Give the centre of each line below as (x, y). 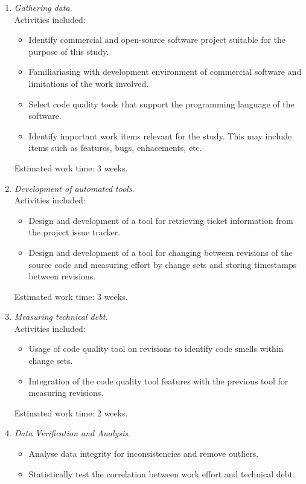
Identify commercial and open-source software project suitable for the (157, 40)
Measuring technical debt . (61, 317)
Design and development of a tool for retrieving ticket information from (161, 220)
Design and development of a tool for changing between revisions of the (161, 252)
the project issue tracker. (75, 232)
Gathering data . (43, 7)
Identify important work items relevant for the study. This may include (160, 135)
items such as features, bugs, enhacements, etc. (115, 148)
